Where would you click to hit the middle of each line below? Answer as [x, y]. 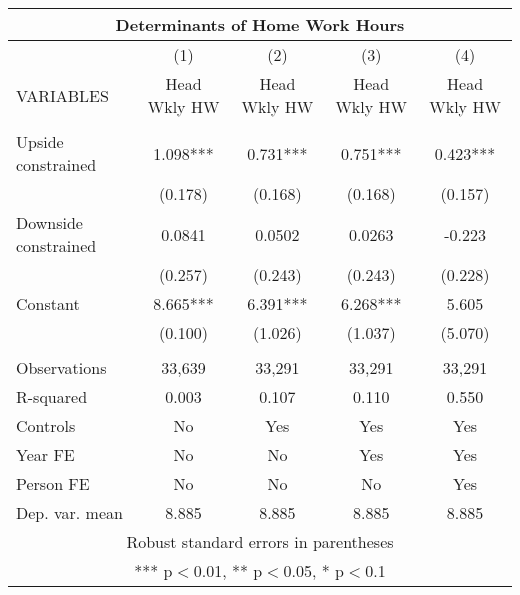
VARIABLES [62, 95]
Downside [49, 222]
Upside [40, 141]
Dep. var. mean [69, 512]
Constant [48, 303]
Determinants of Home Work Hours [260, 24]
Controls [46, 425]
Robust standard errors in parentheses [260, 541]
